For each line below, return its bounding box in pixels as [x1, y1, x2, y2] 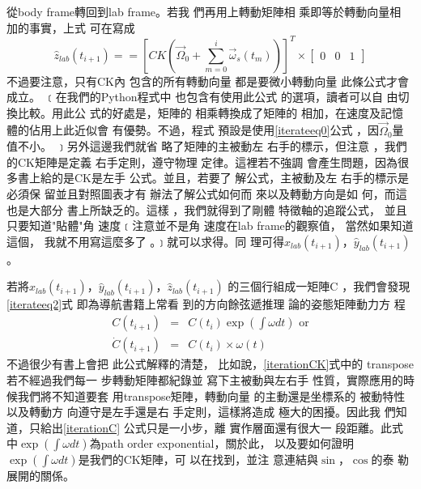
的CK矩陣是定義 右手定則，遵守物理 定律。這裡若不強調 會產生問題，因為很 [6, 153, 409, 170]
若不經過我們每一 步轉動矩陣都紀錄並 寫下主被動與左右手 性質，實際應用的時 [6, 371, 415, 388]
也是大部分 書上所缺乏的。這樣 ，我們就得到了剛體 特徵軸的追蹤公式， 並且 [6, 201, 407, 218]
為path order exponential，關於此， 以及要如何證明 [89, 435, 355, 452]
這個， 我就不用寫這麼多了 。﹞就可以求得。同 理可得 [6, 232, 284, 249]
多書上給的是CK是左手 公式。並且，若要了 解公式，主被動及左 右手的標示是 [6, 169, 409, 186]
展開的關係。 [6, 467, 74, 484]
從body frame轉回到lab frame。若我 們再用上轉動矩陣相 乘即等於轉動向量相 [6, 3, 402, 19]
